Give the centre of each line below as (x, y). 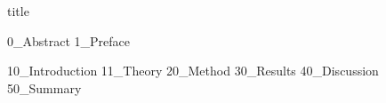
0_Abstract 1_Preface (69, 40)
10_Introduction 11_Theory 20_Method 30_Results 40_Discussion (193, 71)
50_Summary (44, 87)
